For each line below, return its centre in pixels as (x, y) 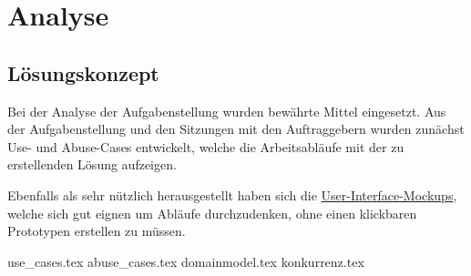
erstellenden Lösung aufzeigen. (92, 164)
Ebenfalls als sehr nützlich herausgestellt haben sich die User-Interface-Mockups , (232, 194)
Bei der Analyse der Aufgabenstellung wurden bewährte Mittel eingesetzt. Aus (227, 111)
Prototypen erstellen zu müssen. (97, 231)
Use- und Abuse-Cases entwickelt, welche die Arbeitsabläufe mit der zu (206, 146)
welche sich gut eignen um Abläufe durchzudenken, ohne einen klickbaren (212, 213)
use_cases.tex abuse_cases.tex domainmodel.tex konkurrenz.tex (186, 261)
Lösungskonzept (83, 72)
